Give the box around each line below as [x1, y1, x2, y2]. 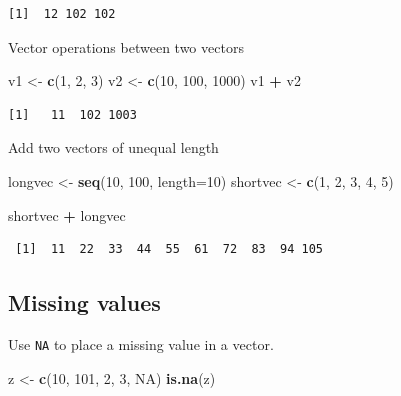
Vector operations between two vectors [8, 36, 244, 57]
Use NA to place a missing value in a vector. [8, 333, 274, 354]
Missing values [8, 287, 161, 318]
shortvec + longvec [8, 204, 126, 225]
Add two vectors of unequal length [8, 137, 219, 158]
